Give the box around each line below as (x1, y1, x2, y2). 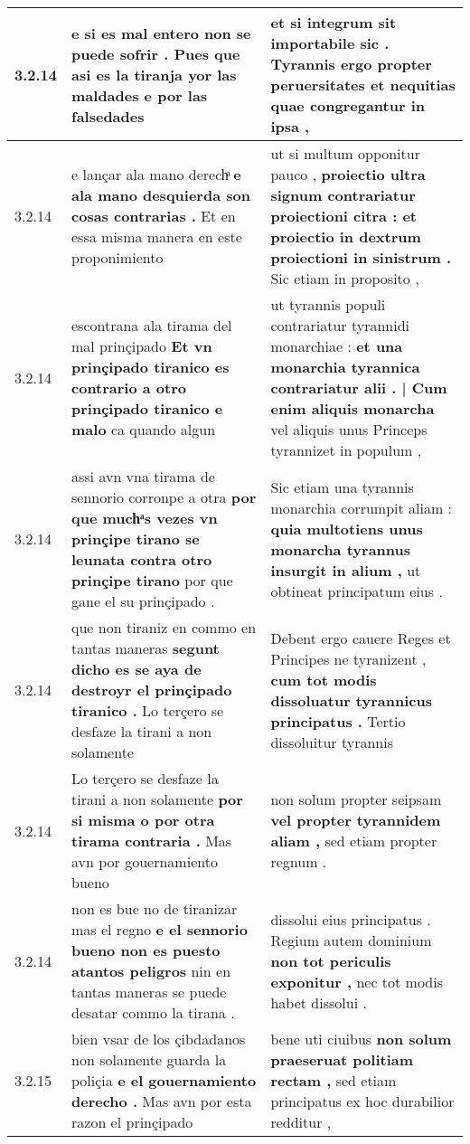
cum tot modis (270, 668, 377, 690)
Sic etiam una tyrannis (270, 476, 414, 497)
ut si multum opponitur (270, 143, 420, 164)
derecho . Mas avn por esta (71, 1091, 252, 1111)
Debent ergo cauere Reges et (270, 627, 451, 648)
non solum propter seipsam (270, 789, 442, 809)
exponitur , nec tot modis (270, 970, 444, 992)
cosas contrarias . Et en (71, 205, 236, 226)
